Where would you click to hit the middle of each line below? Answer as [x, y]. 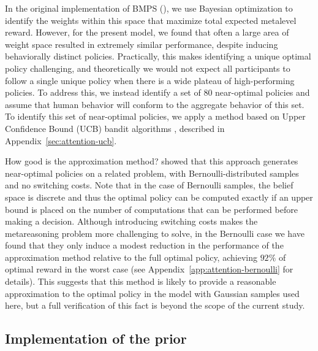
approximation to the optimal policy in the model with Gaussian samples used [152, 293]
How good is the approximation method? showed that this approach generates [152, 161]
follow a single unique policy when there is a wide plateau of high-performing [150, 80]
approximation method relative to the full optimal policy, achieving [131, 257]
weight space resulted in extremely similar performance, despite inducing [142, 44]
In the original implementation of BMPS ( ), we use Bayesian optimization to [149, 8]
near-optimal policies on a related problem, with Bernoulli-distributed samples [152, 173]
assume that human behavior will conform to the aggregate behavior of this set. [155, 104]
